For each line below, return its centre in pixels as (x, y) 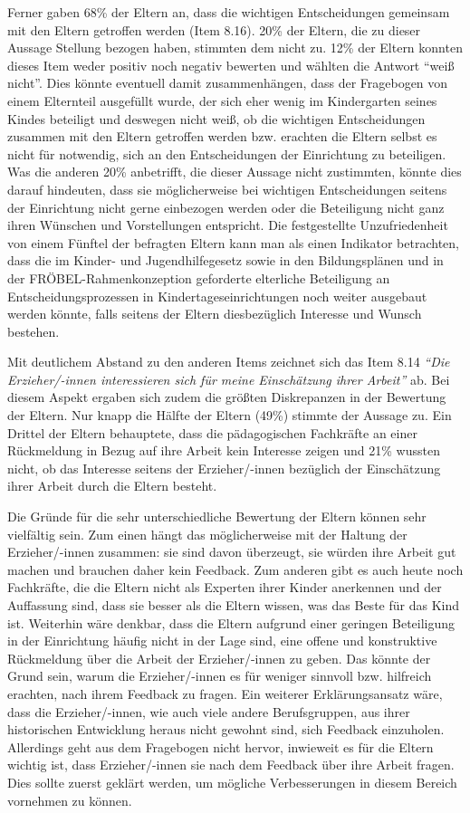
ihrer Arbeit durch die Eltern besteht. (112, 486)
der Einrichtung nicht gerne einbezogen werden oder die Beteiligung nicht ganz (226, 207)
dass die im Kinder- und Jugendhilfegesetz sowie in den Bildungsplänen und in (225, 260)
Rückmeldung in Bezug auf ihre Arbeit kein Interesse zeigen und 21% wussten (224, 450)
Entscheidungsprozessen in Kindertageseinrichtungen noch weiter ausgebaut (217, 296)
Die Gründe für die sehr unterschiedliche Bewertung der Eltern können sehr (217, 516)
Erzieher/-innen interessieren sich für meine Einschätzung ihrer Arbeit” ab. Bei (229, 379)
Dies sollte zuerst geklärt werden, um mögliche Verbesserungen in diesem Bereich (232, 782)
